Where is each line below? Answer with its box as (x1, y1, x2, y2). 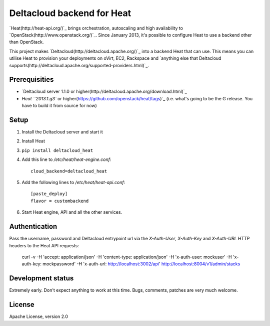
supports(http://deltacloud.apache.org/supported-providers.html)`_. (9, 62, 149, 68)
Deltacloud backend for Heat (9, 8, 131, 19)
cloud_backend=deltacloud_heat (30, 168, 107, 174)
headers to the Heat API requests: (9, 242, 79, 248)
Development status (9, 274, 74, 283)
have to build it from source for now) (21, 103, 97, 109)
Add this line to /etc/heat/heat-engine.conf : (21, 156, 111, 162)
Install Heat (21, 138, 45, 144)
